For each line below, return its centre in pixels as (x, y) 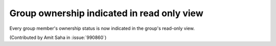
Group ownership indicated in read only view (107, 13)
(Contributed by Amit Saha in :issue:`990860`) (58, 37)
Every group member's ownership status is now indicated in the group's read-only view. (102, 28)
